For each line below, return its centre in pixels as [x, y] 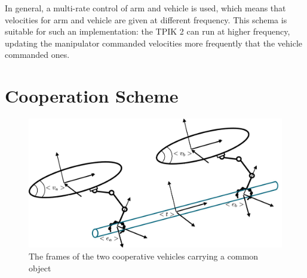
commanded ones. [37, 55]
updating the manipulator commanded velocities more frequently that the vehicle [153, 43]
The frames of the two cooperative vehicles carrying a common [144, 256]
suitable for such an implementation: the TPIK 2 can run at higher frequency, [148, 31]
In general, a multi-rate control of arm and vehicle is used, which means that [145, 8]
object [40, 268]
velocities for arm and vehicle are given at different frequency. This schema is [146, 19]
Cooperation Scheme [92, 96]
